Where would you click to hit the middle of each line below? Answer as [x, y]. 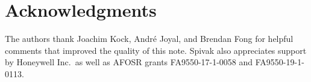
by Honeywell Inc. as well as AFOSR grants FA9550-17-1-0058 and [129, 62]
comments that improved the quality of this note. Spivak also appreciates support [156, 50]
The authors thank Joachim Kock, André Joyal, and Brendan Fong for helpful [149, 39]
